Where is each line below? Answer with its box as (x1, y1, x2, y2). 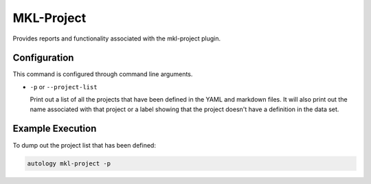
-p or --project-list (30, 82, 98, 91)
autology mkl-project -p (27, 159, 111, 168)
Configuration (12, 52, 74, 64)
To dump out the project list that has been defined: (12, 141, 156, 149)
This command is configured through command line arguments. (12, 70, 193, 78)
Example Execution (12, 123, 97, 135)
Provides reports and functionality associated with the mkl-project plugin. (12, 34, 221, 43)
